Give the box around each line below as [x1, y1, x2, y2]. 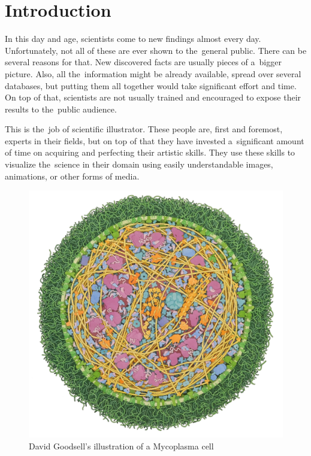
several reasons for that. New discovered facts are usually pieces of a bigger [5, 56, 282, 68]
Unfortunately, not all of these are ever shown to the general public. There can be [5, 44, 307, 56]
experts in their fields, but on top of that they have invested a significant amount [5, 134, 304, 147]
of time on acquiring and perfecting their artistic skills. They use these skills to [5, 146, 295, 159]
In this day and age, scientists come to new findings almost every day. [5, 32, 261, 45]
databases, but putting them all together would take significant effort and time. [5, 79, 297, 92]
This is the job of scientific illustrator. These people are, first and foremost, [5, 123, 283, 135]
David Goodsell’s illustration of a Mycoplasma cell [29, 440, 214, 452]
